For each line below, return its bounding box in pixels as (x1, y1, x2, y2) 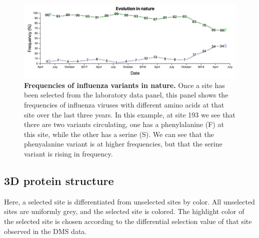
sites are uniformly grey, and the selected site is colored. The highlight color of (4, 206, 244, 216)
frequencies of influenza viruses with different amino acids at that (24, 99, 224, 110)
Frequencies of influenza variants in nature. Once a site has (24, 79, 225, 90)
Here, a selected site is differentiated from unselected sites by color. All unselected (4, 196, 255, 206)
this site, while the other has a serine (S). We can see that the (24, 128, 214, 139)
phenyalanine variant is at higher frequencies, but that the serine (24, 138, 222, 149)
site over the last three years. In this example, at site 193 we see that (24, 109, 235, 119)
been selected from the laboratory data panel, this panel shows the (24, 89, 228, 100)
